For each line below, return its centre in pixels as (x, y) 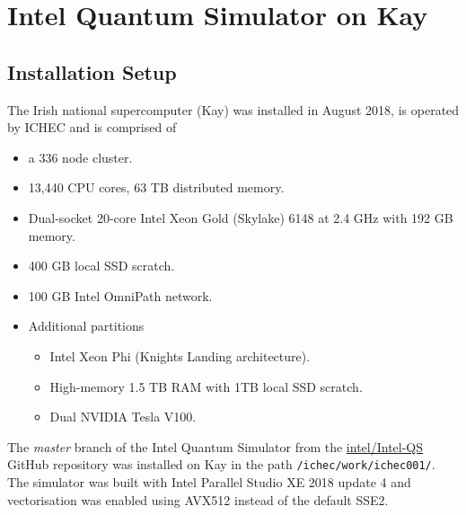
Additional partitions (86, 326)
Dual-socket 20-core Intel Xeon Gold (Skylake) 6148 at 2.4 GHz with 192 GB (241, 217)
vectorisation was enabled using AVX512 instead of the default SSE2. (198, 499)
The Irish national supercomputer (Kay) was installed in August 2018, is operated (233, 109)
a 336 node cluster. (80, 157)
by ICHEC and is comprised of (92, 127)
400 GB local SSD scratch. (101, 266)
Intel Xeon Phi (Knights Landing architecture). (180, 355)
